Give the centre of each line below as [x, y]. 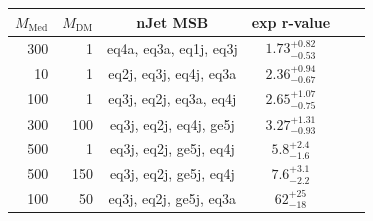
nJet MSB [172, 21]
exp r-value [291, 21]
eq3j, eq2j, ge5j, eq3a [172, 198]
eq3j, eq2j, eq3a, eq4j [172, 98]
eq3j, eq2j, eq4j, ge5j [172, 123]
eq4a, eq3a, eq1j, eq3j [172, 47]
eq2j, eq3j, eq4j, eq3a [172, 73]
